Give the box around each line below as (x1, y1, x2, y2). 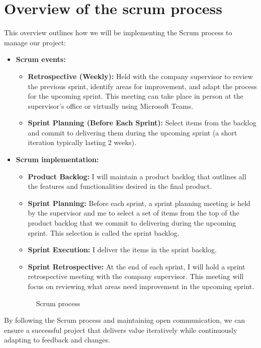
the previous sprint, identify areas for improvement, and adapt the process (28, 81, 257, 91)
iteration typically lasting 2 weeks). (28, 137, 136, 148)
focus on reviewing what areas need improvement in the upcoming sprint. (28, 281, 254, 291)
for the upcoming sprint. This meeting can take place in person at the (28, 91, 243, 101)
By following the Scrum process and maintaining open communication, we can (4, 315, 245, 325)
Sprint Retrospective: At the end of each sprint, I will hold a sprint (28, 261, 245, 271)
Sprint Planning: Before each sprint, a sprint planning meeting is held (28, 197, 250, 208)
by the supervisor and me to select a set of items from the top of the (28, 207, 239, 218)
